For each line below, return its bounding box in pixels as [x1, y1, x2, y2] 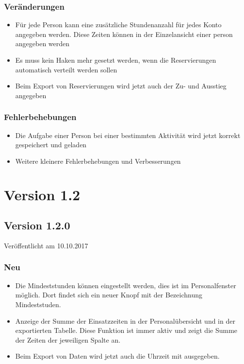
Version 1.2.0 [4, 218, 70, 233]
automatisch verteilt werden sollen [15, 64, 117, 74]
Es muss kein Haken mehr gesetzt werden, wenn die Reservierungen [15, 55, 216, 65]
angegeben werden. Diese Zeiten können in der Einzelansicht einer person [15, 29, 233, 39]
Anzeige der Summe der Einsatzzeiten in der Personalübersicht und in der [15, 315, 235, 326]
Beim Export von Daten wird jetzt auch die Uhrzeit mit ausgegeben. [15, 351, 220, 361]
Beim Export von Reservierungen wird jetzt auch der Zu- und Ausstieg [15, 81, 227, 91]
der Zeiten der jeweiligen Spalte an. [15, 334, 121, 345]
